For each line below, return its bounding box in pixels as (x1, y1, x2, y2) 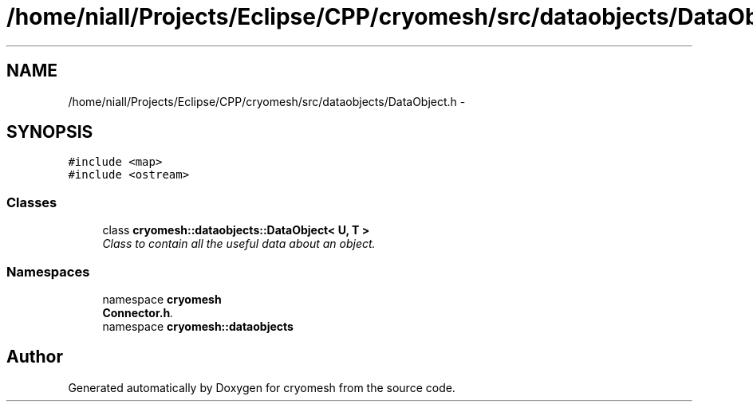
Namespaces (6, 263, 90, 280)
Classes (6, 194, 57, 210)
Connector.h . (102, 305, 174, 320)
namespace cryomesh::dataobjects (102, 319, 294, 333)
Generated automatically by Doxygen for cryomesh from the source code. (68, 380, 455, 394)
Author (6, 347, 63, 367)
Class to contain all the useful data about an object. (102, 237, 376, 251)
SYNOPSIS (6, 122, 93, 143)
